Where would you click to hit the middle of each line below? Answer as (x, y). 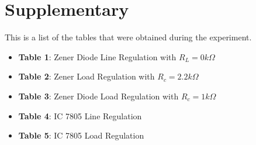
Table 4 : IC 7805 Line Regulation (80, 115)
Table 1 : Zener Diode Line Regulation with (97, 56)
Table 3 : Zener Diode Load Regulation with (98, 96)
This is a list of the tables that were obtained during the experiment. (128, 37)
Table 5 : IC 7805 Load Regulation (81, 135)
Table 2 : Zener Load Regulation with (87, 76)
